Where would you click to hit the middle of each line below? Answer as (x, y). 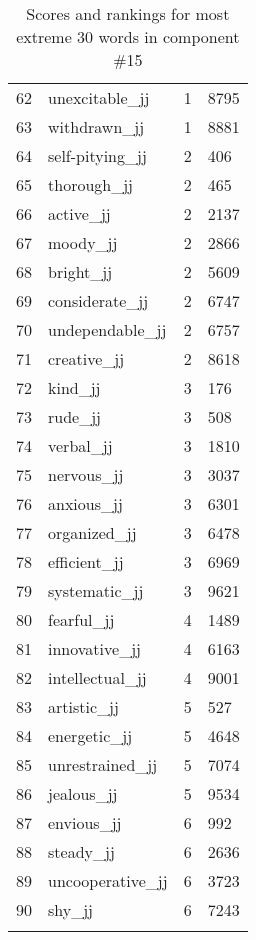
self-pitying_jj (97, 155)
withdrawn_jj (96, 126)
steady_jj (81, 851)
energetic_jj (90, 735)
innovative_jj (94, 648)
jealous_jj (83, 793)
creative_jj (86, 358)
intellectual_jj (97, 677)
